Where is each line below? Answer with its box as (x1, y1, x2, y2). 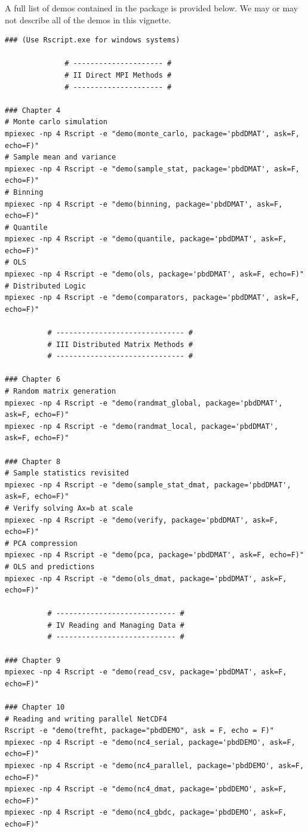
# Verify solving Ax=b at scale (5, 504, 133, 512)
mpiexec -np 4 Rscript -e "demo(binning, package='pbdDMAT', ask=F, (5, 199, 283, 208)
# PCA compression (5, 539, 78, 548)
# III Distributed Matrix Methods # (47, 340, 193, 349)
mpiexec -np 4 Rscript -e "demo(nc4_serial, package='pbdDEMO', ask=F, (5, 738, 295, 747)
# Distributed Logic (5, 281, 87, 290)
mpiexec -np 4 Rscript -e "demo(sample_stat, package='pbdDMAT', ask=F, (5, 164, 300, 173)
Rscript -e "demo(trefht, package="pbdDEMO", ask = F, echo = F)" (5, 726, 275, 735)
